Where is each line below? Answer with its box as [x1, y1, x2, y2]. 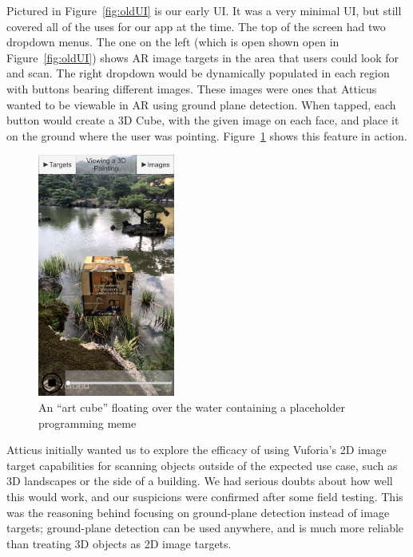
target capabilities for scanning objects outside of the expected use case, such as [6, 456, 398, 473]
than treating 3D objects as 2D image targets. [6, 535, 232, 551]
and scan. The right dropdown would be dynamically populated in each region [6, 65, 390, 81]
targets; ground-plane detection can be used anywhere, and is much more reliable [6, 519, 404, 536]
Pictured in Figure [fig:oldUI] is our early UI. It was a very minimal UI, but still [6, 2, 402, 18]
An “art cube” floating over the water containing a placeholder [38, 398, 345, 415]
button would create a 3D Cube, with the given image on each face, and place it [6, 112, 399, 128]
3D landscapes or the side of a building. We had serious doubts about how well [6, 472, 393, 489]
